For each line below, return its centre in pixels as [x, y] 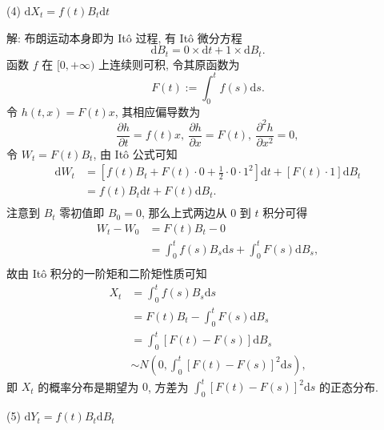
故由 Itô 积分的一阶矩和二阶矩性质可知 [107, 273]
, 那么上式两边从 [184, 213]
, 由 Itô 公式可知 [135, 153]
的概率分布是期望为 [88, 386]
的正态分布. [348, 386]
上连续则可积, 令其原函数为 [169, 64]
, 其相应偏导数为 [158, 111]
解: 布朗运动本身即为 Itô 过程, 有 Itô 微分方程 [124, 37]
